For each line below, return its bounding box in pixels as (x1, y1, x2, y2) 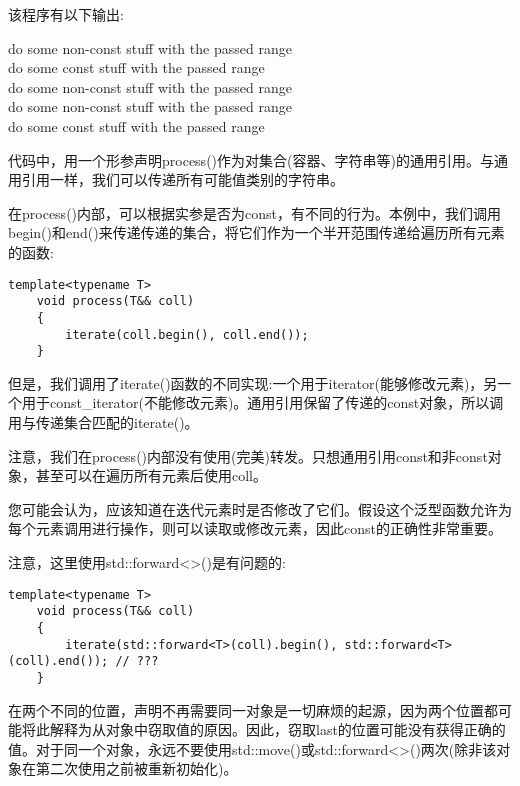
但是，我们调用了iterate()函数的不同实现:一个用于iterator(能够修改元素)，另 (8, 372, 498, 393)
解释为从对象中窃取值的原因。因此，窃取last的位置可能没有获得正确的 (49, 719, 506, 740)
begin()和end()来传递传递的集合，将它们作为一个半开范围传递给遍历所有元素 (8, 222, 505, 243)
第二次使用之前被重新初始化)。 (35, 758, 238, 779)
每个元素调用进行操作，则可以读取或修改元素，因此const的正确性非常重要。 (8, 518, 502, 539)
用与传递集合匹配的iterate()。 (8, 412, 199, 432)
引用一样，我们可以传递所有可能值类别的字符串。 (21, 169, 344, 190)
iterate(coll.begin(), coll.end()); (65, 327, 309, 342)
